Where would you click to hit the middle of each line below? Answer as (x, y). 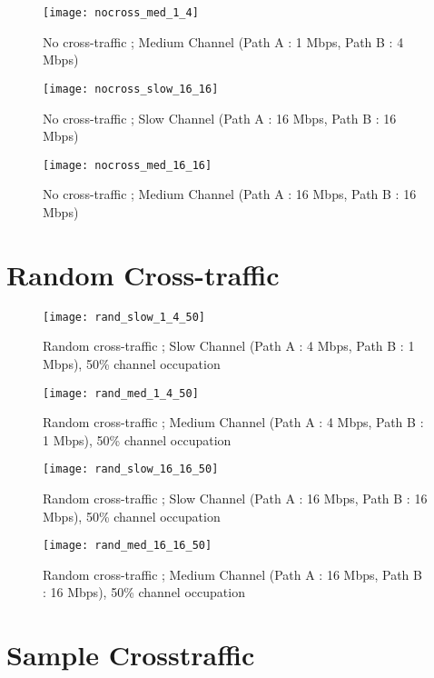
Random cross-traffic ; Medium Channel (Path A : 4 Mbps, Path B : (233, 422)
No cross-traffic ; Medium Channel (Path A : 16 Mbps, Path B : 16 (230, 194)
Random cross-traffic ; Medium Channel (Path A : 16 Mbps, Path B (232, 574)
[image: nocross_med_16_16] (128, 165)
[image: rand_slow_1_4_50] (124, 317)
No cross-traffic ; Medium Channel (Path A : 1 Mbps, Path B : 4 (223, 41)
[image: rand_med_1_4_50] (121, 393)
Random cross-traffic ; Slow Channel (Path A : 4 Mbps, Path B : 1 (229, 346)
